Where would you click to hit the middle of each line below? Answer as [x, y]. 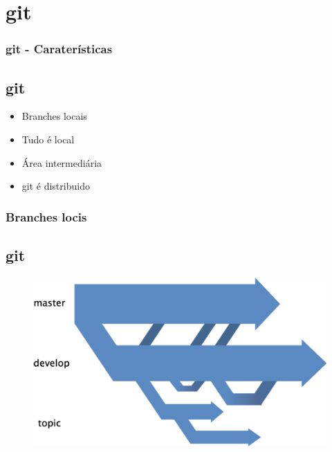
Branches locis [46, 216]
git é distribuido [56, 186]
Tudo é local [48, 139]
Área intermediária [62, 162]
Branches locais [54, 116]
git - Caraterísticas [59, 49]
